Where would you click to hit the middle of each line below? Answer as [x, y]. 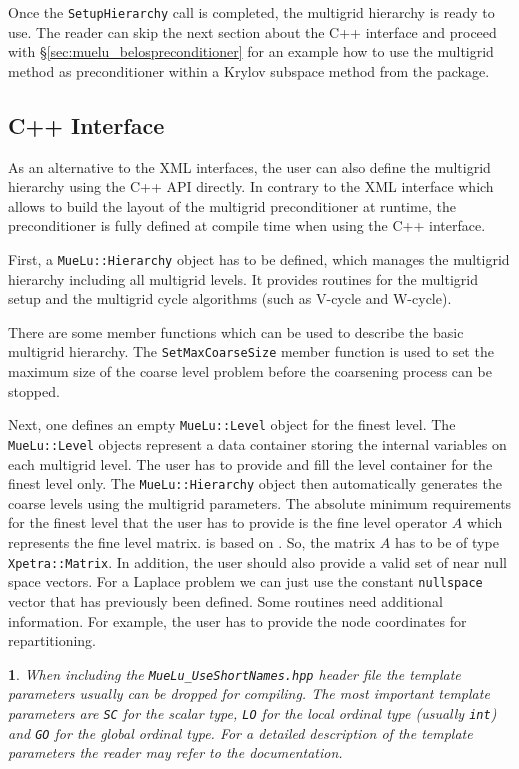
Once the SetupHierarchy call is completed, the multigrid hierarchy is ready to [251, 12]
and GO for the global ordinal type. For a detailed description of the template [240, 732]
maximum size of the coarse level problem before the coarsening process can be [250, 371]
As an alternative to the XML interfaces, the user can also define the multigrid [249, 166]
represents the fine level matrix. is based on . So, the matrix [192, 542]
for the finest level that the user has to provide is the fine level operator [228, 522]
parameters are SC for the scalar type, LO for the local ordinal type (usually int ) [252, 712]
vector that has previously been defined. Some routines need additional [225, 600]
